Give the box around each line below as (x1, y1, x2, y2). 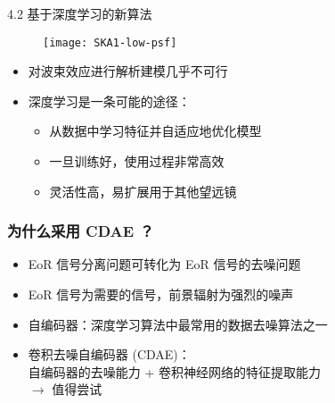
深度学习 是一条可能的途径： (28, 91, 191, 110)
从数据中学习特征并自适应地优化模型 (49, 122, 262, 140)
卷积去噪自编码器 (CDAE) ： (28, 345, 191, 364)
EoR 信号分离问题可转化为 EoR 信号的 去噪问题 (28, 255, 301, 273)
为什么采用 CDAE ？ (7, 220, 154, 242)
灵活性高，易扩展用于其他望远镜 (49, 181, 237, 200)
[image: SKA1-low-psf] (43, 36, 177, 49)
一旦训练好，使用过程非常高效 (49, 152, 225, 171)
